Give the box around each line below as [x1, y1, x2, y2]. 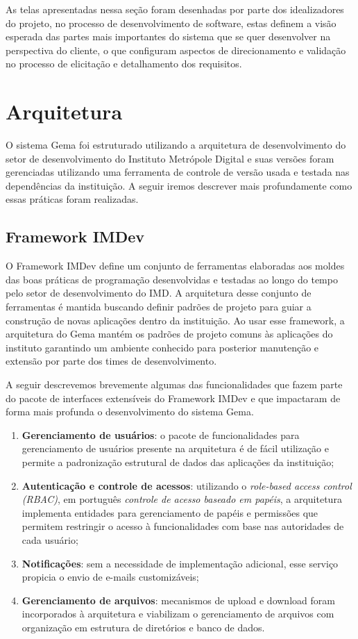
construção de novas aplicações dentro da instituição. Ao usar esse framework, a [6, 313, 345, 327]
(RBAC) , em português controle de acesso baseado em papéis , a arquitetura [22, 492, 342, 506]
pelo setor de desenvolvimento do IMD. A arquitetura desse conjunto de [6, 285, 312, 300]
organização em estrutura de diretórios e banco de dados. [22, 620, 265, 634]
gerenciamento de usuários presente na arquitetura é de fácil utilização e [22, 441, 329, 456]
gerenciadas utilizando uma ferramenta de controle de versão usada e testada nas [6, 165, 350, 179]
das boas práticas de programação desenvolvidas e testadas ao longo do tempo [6, 272, 338, 286]
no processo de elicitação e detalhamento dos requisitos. [6, 56, 242, 71]
